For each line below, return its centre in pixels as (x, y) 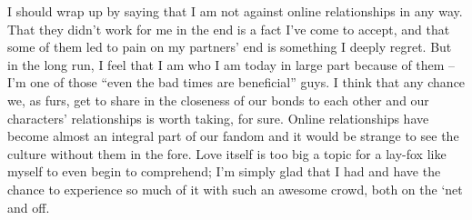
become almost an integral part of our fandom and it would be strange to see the (233, 136)
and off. (29, 207)
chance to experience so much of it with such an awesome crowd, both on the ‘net (235, 189)
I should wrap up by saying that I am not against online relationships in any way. (235, 11)
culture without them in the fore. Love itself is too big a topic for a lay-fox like (227, 153)
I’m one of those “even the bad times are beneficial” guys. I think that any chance (236, 82)
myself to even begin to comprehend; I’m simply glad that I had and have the (224, 171)
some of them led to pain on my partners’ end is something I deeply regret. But (230, 47)
